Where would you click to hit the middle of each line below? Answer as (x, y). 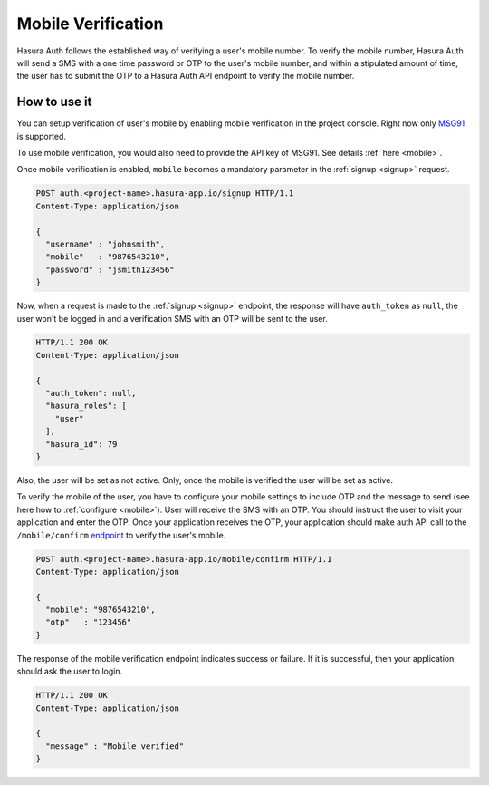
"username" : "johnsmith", (105, 244)
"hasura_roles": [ (86, 406)
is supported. (42, 136)
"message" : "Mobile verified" (115, 746)
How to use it (54, 102)
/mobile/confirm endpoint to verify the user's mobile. (121, 535)
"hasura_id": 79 (81, 444)
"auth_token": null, (91, 393)
